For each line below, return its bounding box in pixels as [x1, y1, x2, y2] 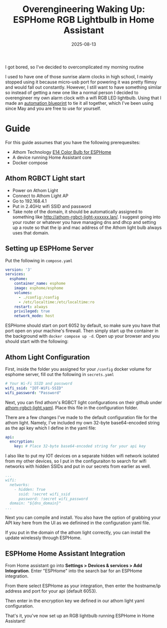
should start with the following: [5, 338, 69, 345]
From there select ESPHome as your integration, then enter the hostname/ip [5, 583, 161, 589]
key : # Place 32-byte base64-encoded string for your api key [14, 444, 146, 449]
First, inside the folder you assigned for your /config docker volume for [5, 366, 152, 372]
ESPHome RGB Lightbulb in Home [13, 14, 155, 25]
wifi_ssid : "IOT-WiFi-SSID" [5, 386, 64, 391]
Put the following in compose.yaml [5, 257, 73, 263]
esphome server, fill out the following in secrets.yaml [5, 371, 115, 377]
